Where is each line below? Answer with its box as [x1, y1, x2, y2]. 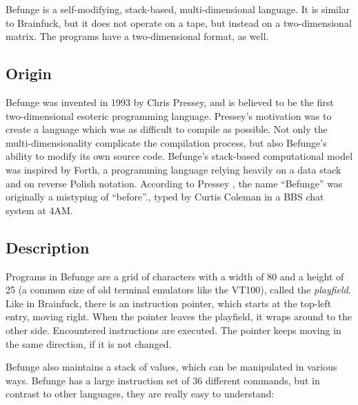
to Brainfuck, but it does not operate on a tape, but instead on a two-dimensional [6, 15, 352, 30]
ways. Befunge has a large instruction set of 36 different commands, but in [6, 373, 320, 387]
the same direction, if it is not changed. [6, 336, 172, 351]
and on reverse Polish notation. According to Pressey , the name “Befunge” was [6, 176, 343, 190]
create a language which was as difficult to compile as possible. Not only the [6, 122, 328, 136]
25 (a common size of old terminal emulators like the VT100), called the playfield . [6, 282, 351, 297]
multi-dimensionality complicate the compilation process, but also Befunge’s [6, 135, 327, 149]
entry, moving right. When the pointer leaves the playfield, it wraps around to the [6, 309, 352, 324]
